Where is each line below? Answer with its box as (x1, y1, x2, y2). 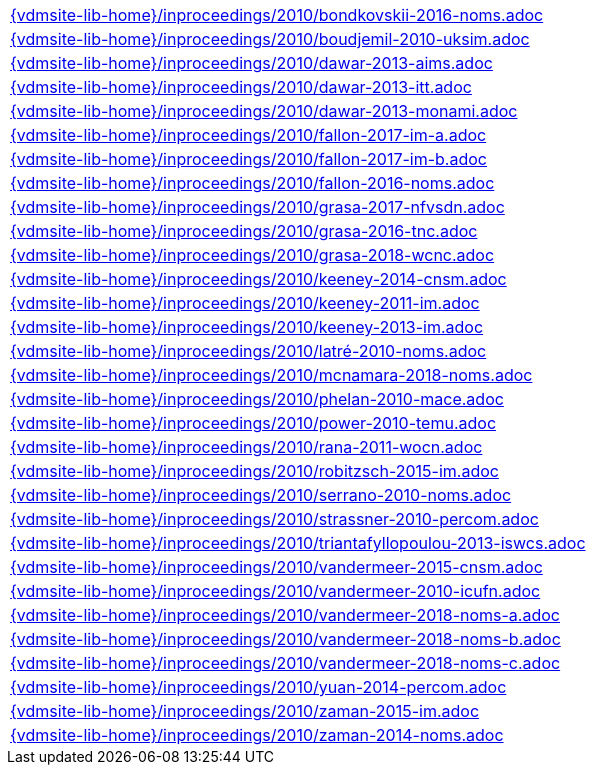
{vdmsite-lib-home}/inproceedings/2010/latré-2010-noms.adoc (10, 341, 487, 361)
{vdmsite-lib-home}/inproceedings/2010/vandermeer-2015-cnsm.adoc (10, 557, 543, 577)
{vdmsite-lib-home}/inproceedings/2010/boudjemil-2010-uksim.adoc (10, 29, 530, 49)
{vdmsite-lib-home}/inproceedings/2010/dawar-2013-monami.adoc (10, 101, 518, 121)
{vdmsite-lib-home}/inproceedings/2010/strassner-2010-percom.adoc (10, 509, 539, 529)
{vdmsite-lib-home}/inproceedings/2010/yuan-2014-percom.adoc (10, 677, 507, 697)
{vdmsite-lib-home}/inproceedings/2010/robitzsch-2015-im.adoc (10, 461, 499, 481)
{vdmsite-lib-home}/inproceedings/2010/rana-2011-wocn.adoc (10, 437, 483, 457)
